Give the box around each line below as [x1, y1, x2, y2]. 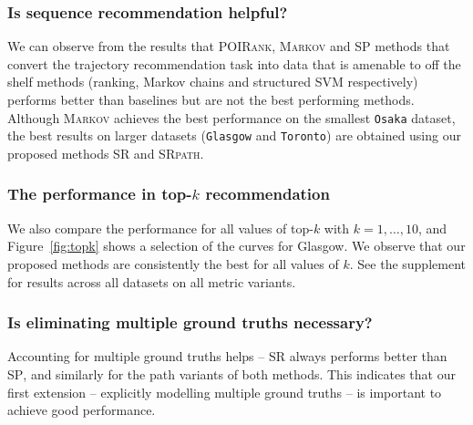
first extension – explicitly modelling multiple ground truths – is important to [7, 382, 442, 401]
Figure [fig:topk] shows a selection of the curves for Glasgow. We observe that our [7, 236, 466, 255]
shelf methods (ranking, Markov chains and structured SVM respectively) [7, 72, 418, 91]
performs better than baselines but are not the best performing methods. [7, 90, 415, 109]
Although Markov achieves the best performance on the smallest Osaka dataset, [7, 108, 456, 127]
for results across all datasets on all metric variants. [7, 272, 296, 291]
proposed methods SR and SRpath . [7, 143, 204, 162]
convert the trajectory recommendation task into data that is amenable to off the [7, 54, 461, 73]
